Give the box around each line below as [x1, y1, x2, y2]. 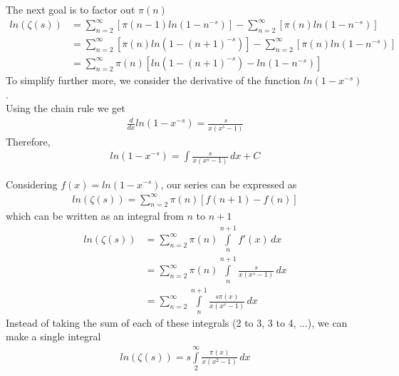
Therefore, [6, 133, 51, 148]
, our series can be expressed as [160, 176, 297, 191]
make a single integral [6, 329, 101, 344]
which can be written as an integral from [6, 208, 184, 223]
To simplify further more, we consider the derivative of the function [6, 72, 301, 87]
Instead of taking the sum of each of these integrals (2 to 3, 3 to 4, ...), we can [6, 315, 348, 330]
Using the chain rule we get [6, 101, 125, 116]
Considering [6, 176, 58, 191]
